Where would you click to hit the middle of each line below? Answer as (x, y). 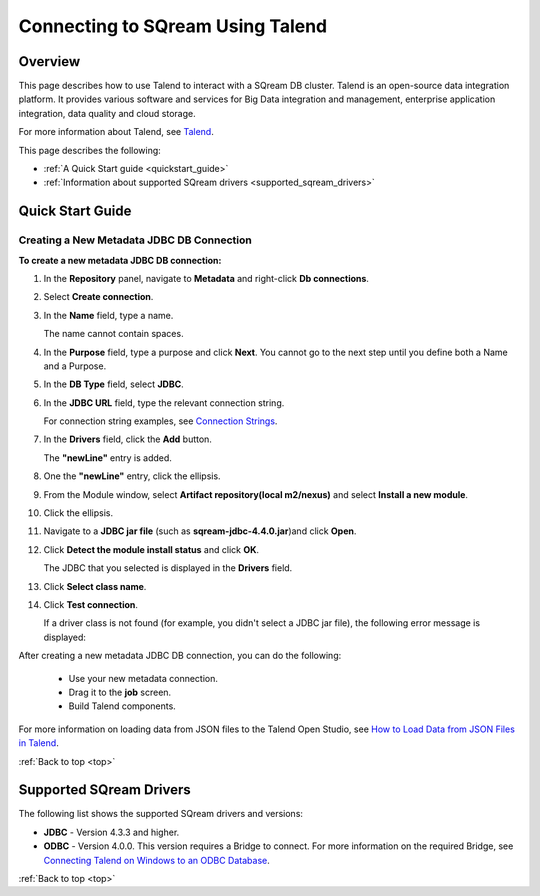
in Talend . (38, 743)
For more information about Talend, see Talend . (116, 132)
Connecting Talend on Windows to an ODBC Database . (156, 860)
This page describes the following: (90, 150)
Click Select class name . (95, 586)
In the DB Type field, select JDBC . (113, 384)
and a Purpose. (75, 366)
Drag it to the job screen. (120, 692)
